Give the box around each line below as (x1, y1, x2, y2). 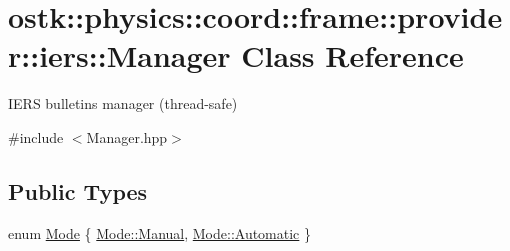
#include (8, 126, 64, 147)
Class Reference (241, 35, 464, 76)
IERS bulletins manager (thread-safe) (8, 93, 238, 114)
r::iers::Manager (8, 35, 231, 76)
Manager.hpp (86, 126, 168, 147)
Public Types (8, 175, 148, 206)
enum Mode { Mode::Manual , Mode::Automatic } (8, 222, 312, 243)
